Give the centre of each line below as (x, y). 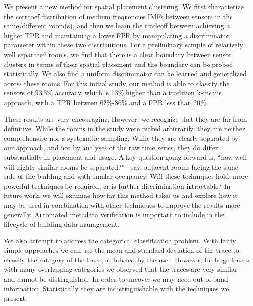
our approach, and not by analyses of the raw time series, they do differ (111, 147)
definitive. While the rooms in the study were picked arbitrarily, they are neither (125, 128)
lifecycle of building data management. (62, 224)
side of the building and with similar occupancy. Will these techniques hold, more (126, 176)
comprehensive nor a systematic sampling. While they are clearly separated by (121, 138)
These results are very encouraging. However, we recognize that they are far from (126, 119)
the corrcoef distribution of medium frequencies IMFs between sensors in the (118, 16)
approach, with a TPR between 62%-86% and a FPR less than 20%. (106, 102)
